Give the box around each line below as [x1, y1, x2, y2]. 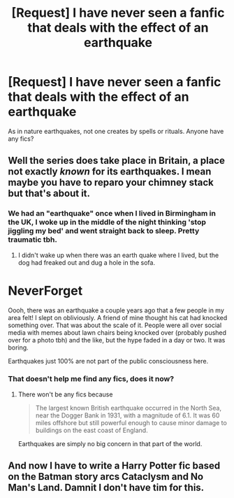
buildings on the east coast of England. [35, 426, 149, 434]
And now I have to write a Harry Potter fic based [8, 460, 221, 472]
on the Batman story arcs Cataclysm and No [8, 471, 204, 483]
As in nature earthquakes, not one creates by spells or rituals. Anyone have [8, 127, 224, 135]
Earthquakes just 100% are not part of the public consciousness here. [8, 357, 209, 365]
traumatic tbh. [8, 235, 58, 244]
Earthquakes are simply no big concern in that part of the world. [17, 439, 203, 448]
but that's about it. [8, 188, 90, 200]
